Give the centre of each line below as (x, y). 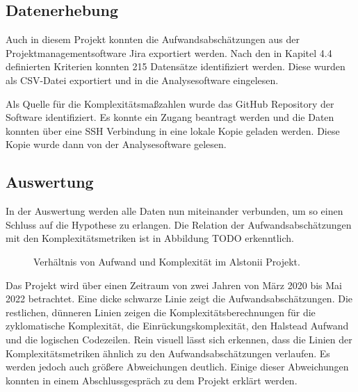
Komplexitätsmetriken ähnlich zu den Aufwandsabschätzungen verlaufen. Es (168, 353)
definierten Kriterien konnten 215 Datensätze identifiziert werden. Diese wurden (176, 66)
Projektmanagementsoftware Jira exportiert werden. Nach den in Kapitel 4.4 (169, 52)
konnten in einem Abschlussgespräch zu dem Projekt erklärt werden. (152, 380)
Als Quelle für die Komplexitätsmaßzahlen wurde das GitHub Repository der (170, 103)
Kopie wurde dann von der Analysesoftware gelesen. (116, 144)
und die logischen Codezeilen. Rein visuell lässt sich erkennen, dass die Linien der (179, 339)
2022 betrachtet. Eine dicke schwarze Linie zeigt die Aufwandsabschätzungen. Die (179, 299)
